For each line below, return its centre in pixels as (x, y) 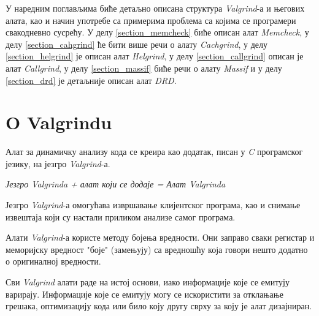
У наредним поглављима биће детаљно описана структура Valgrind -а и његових (155, 8)
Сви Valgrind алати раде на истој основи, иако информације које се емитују (148, 282)
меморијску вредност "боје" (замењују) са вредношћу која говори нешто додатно (157, 249)
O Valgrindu (59, 122)
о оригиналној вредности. (53, 261)
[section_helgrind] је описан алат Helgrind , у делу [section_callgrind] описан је (155, 56)
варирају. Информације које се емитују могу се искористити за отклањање (145, 294)
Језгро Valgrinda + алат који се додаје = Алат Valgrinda (116, 184)
